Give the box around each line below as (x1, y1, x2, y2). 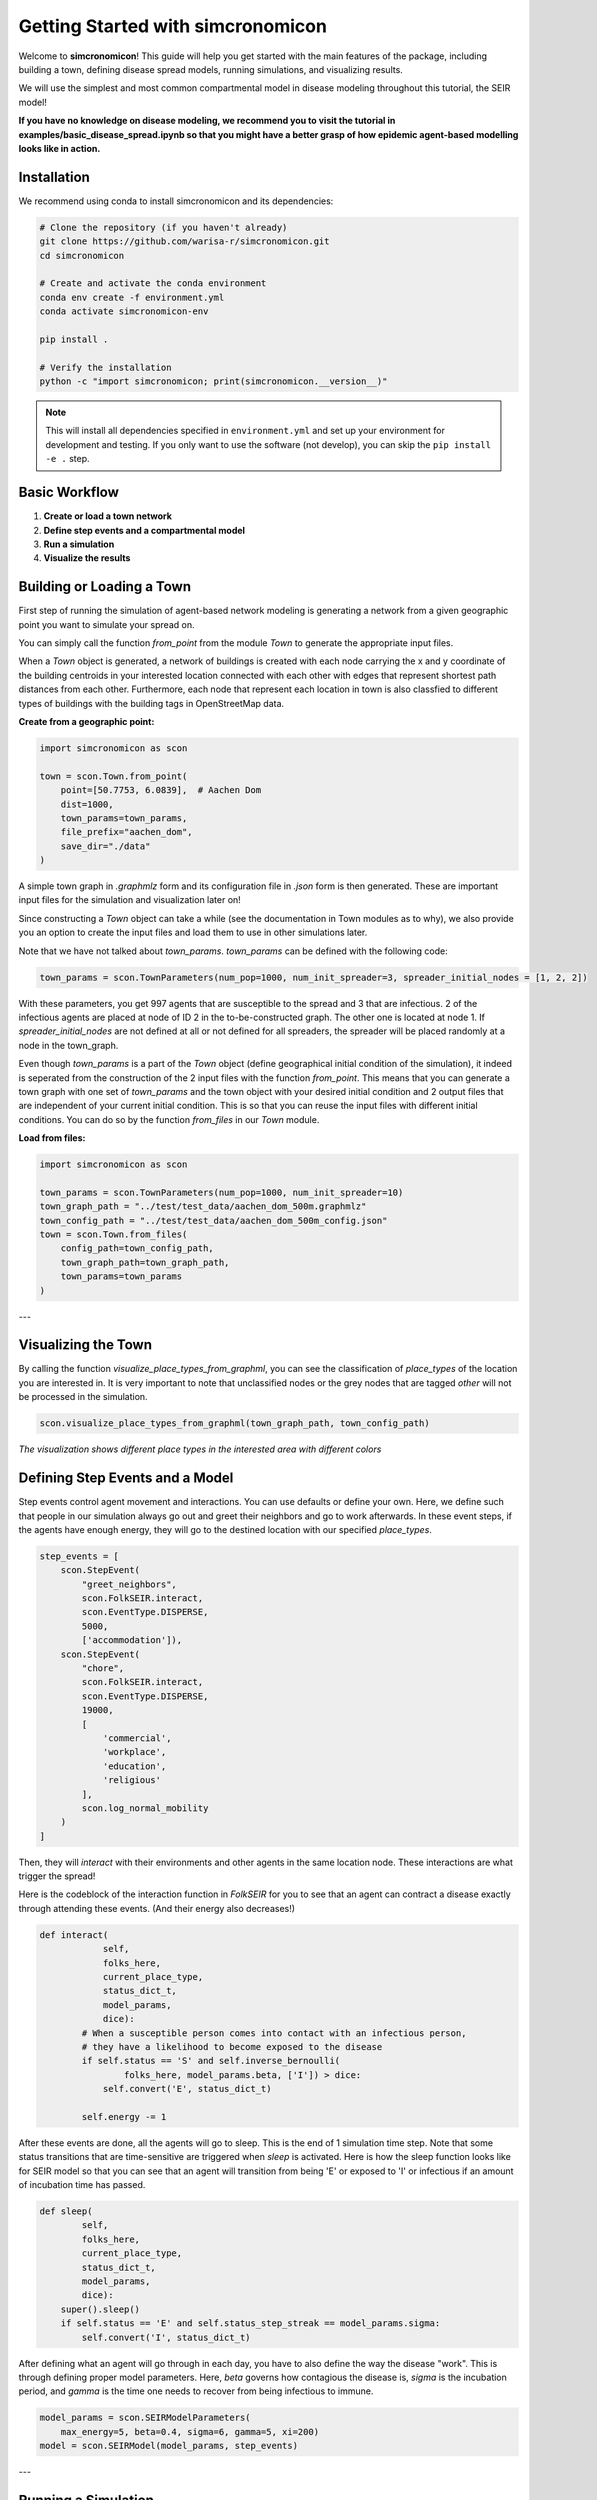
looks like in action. (18, 142, 101, 154)
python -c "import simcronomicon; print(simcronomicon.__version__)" (39, 376, 388, 387)
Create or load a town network (43, 510, 172, 522)
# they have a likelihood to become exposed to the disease (81, 2041, 383, 2052)
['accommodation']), (81, 1635, 183, 1646)
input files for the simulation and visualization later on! (18, 894, 242, 906)
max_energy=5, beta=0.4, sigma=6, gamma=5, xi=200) (60, 2426, 320, 2437)
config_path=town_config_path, (60, 1243, 214, 1254)
